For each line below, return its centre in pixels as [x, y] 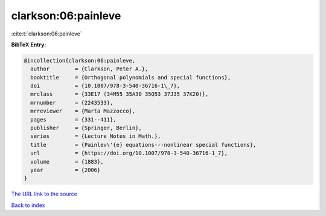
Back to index [28, 205]
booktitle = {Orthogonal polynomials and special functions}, [131, 77]
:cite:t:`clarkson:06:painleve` [47, 34]
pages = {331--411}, [74, 119]
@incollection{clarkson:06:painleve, [80, 60]
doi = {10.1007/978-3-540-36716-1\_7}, [105, 86]
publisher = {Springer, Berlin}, [86, 128]
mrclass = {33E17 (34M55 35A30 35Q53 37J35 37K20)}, [120, 94]
